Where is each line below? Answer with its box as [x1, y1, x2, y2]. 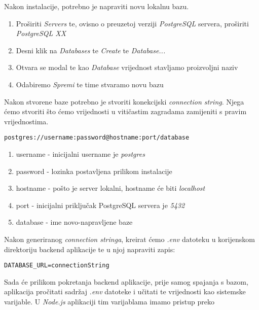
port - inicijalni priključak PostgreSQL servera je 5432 [16, 199, 185, 210]
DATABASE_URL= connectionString [4, 262, 109, 269]
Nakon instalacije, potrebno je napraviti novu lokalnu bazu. [4, 1, 189, 11]
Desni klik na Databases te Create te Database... [16, 45, 166, 55]
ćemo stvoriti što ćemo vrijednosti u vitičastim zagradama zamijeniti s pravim [4, 106, 247, 117]
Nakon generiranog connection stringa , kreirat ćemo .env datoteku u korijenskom [4, 233, 255, 244]
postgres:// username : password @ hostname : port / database [4, 134, 190, 142]
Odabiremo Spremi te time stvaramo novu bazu [16, 79, 164, 89]
